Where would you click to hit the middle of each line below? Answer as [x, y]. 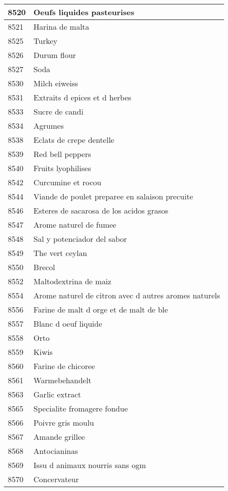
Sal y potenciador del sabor [80, 239]
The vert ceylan [60, 253]
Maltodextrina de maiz [72, 281]
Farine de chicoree [64, 366]
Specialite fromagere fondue [81, 408]
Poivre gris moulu [64, 422]
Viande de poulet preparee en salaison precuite [113, 196]
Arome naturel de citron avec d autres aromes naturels [127, 295]
